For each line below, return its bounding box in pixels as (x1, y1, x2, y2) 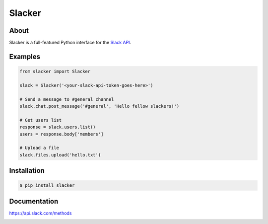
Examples (9, 52, 41, 61)
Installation (9, 166, 45, 175)
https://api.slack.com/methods (9, 210, 72, 216)
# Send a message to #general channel (19, 96, 114, 102)
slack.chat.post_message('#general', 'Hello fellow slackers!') (19, 103, 180, 109)
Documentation (9, 197, 59, 206)
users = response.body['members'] (19, 131, 104, 137)
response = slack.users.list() (19, 124, 96, 130)
